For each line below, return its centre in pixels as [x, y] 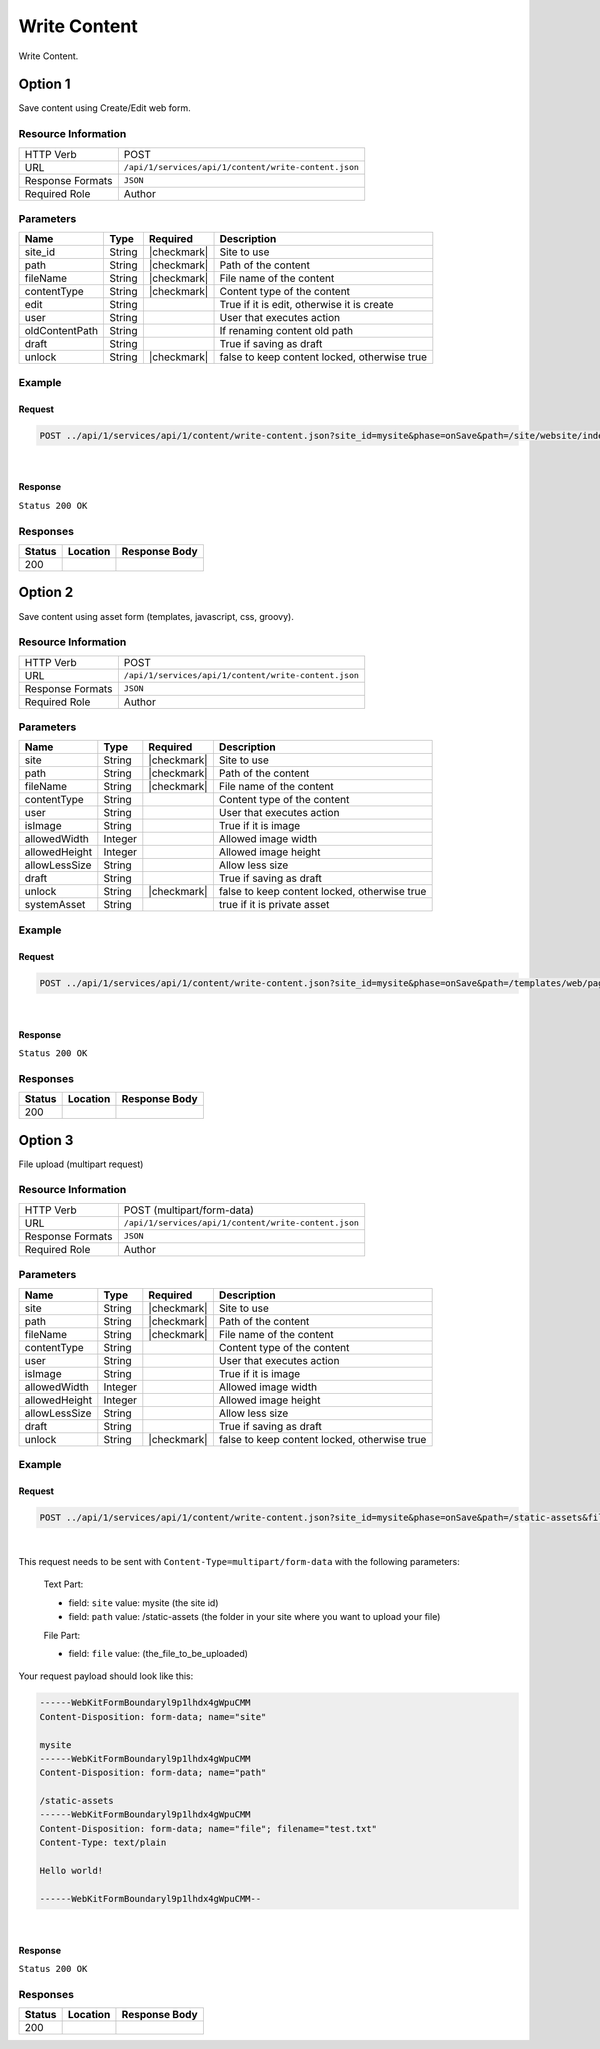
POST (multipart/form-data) [189, 1210]
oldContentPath [61, 331]
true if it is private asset [274, 905]
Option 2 [46, 592]
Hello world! [71, 1871]
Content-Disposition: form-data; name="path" [153, 1773]
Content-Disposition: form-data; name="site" [153, 1716]
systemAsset [55, 905]
